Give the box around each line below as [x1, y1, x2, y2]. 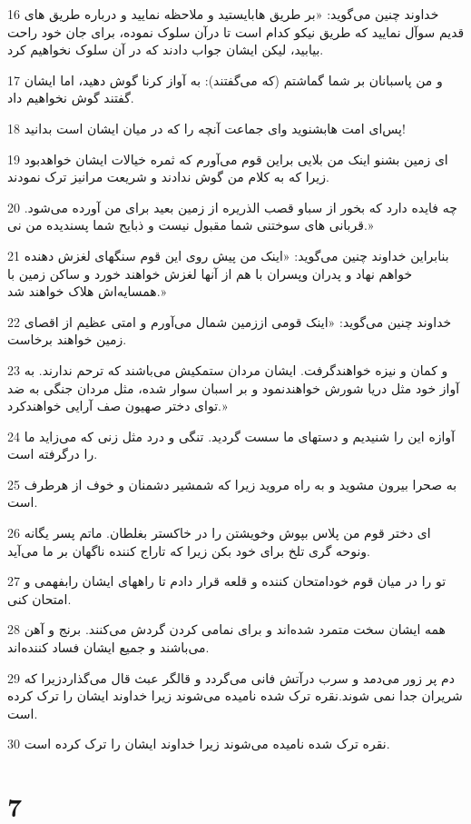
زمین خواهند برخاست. [7, 330, 127, 349]
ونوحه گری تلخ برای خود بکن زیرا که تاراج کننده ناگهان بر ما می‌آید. [7, 541, 370, 560]
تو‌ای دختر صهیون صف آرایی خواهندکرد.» [7, 396, 228, 415]
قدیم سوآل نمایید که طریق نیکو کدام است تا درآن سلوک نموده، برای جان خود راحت [7, 22, 465, 41]
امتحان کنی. [7, 589, 72, 608]
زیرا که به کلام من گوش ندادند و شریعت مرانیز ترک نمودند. [7, 167, 329, 186]
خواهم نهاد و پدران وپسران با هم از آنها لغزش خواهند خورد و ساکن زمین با [7, 263, 413, 283]
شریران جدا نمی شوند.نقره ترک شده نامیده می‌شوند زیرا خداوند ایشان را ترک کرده [7, 686, 463, 705]
